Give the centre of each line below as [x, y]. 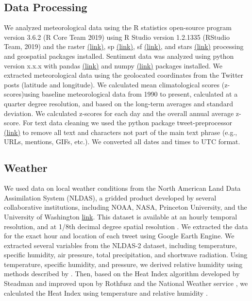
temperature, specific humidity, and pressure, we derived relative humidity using [123, 264]
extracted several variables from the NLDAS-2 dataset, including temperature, [120, 245]
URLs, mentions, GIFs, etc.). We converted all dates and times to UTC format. [122, 142]
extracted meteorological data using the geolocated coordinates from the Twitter [124, 75]
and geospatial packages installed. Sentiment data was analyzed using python [119, 56]
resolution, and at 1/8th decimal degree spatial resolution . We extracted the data [126, 226]
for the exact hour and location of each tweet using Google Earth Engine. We [119, 236]
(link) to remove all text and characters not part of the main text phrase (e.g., [121, 132]
